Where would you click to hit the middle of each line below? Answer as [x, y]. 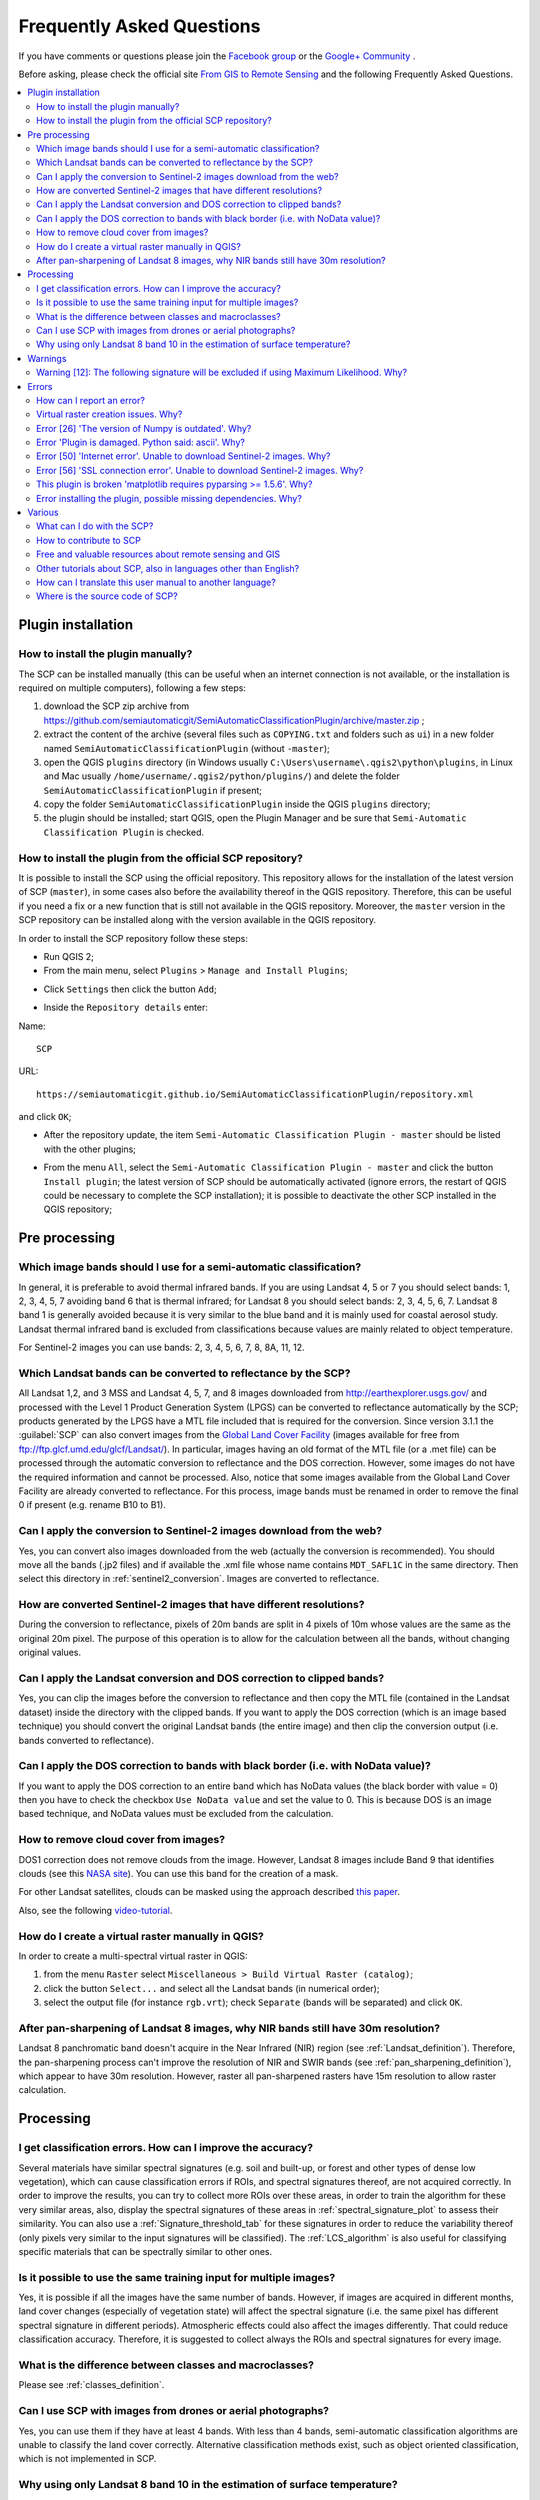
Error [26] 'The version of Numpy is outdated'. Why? [144, 428]
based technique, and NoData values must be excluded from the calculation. [176, 1814]
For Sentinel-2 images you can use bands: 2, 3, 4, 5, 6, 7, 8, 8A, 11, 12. [161, 1347]
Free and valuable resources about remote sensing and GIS [158, 554]
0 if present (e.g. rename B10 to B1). [92, 1505]
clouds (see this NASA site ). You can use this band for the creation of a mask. [178, 1873]
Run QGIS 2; [69, 956]
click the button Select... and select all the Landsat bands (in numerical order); [211, 1988]
